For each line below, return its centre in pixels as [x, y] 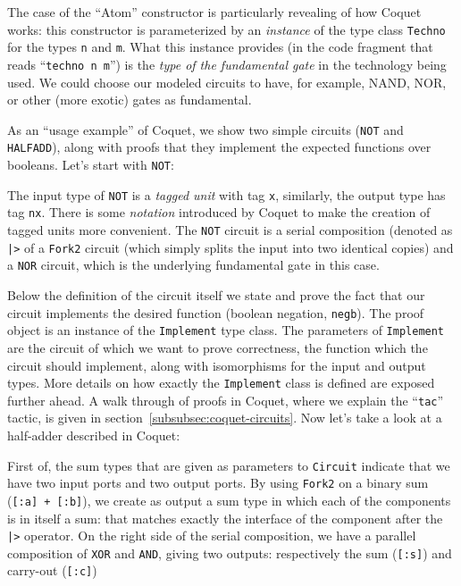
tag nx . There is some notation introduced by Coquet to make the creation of [219, 212]
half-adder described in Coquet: [94, 435]
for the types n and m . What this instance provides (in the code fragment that [220, 47]
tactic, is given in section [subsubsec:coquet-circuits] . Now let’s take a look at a [225, 418]
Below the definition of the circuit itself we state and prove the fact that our [216, 295]
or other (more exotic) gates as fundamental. [130, 100]
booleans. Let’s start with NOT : [91, 165]
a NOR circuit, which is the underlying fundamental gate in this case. [193, 265]
